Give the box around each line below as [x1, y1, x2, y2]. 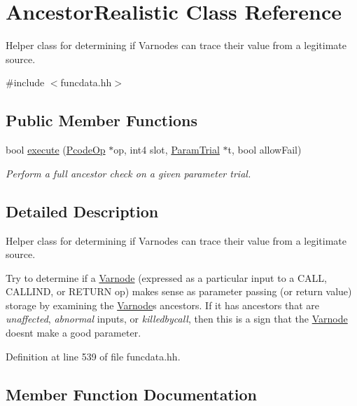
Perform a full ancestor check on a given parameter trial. [6, 165, 251, 180]
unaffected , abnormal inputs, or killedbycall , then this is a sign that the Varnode [6, 311, 348, 326]
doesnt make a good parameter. [6, 325, 141, 340]
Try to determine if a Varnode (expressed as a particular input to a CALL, [6, 270, 327, 285]
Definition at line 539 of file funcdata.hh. [6, 349, 181, 363]
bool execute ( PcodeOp [6, 142, 106, 157]
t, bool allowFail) [227, 142, 302, 157]
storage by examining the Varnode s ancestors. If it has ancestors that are [6, 297, 319, 312]
